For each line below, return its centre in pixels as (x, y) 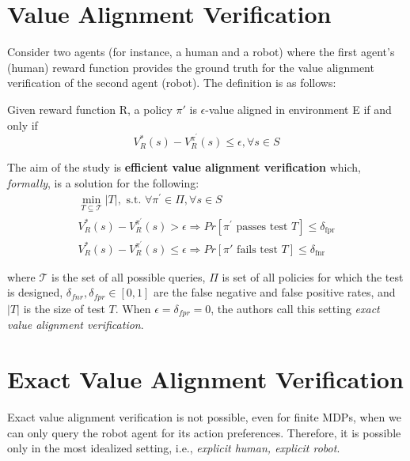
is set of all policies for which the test (313, 276)
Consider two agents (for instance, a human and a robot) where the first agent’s (201, 52)
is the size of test (64, 308)
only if (23, 125)
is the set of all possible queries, (129, 276)
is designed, (35, 292)
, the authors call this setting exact (295, 308)
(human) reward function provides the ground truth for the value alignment (191, 67)
